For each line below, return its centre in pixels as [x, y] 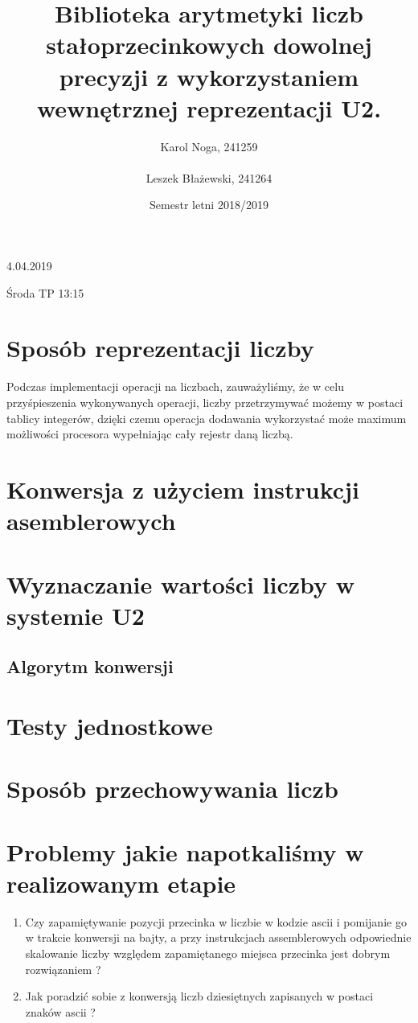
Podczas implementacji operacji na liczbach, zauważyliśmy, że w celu [175, 386]
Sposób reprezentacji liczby [160, 348]
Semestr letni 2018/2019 [209, 205]
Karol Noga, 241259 [209, 146]
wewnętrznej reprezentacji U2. [209, 107]
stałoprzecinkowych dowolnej [209, 45]
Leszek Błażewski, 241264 [209, 177]
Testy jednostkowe [110, 725]
